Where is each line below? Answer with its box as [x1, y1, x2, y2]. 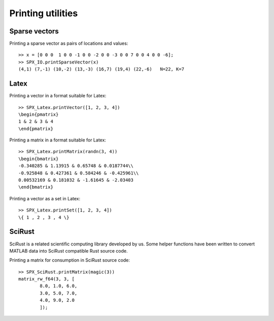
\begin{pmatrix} [18, 112, 59, 117]
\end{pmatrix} [18, 126, 53, 131]
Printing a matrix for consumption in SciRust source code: [9, 257, 130, 263]
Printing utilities [9, 8, 78, 19]
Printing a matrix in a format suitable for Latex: [9, 137, 107, 143]
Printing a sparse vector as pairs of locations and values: [9, 41, 128, 47]
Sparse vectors [9, 27, 59, 35]
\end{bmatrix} [18, 184, 53, 190]
